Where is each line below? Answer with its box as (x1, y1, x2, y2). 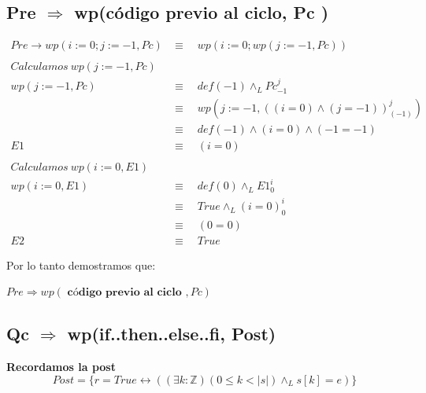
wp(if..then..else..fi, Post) (67, 321, 276, 346)
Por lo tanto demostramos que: (6, 256, 156, 273)
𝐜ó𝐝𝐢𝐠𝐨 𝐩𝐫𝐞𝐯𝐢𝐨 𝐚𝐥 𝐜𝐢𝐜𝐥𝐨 (67, 287, 182, 299)
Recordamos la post (6, 358, 116, 375)
